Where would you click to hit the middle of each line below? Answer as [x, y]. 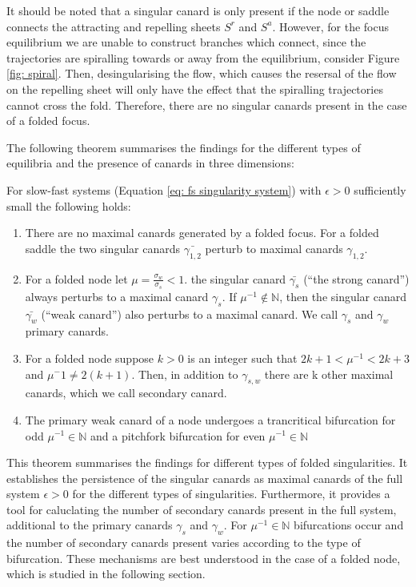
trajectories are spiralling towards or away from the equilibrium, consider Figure [203, 57]
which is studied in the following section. [106, 574]
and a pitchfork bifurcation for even [178, 435]
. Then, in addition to [185, 374]
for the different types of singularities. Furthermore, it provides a [231, 494]
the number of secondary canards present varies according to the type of [184, 543]
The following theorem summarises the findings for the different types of [184, 147]
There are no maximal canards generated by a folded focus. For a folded [202, 233]
